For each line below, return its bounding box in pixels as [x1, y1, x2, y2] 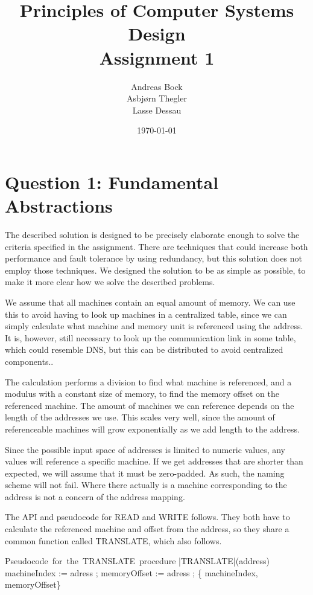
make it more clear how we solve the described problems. [5, 275, 215, 288]
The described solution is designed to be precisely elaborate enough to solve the [5, 228, 300, 240]
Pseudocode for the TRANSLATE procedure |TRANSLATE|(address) [5, 555, 270, 567]
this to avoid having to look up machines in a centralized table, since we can [5, 307, 287, 320]
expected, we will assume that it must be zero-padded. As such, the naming [5, 466, 285, 479]
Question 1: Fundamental [5, 169, 219, 194]
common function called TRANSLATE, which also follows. [5, 534, 222, 547]
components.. [5, 355, 54, 367]
